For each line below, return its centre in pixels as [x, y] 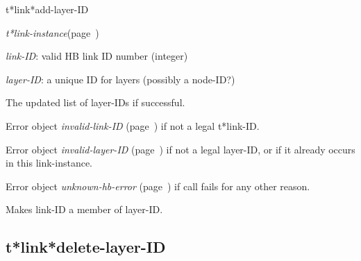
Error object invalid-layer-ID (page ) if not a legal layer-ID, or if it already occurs [180, 149]
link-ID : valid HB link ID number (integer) [97, 56]
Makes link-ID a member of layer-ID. [84, 209]
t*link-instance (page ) [52, 32]
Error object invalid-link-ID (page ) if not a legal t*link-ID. [133, 125]
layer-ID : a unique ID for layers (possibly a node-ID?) [120, 79]
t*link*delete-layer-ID [86, 247]
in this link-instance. [49, 163]
